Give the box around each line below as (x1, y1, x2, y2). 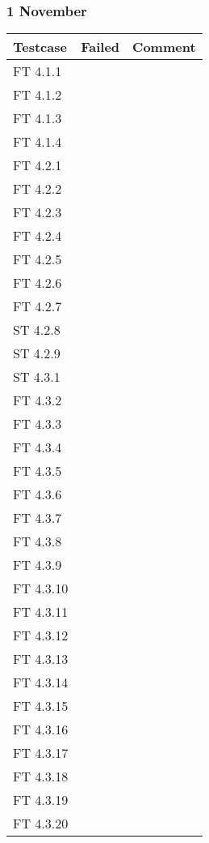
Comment (132, 37, 196, 57)
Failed (81, 37, 120, 57)
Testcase (13, 37, 67, 57)
